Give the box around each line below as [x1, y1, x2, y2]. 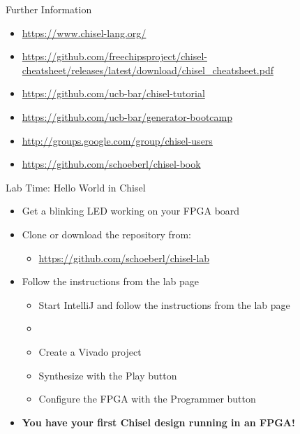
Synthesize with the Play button [38, 368, 177, 382]
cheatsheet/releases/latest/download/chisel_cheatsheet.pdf [22, 62, 273, 77]
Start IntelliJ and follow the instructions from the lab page [38, 297, 290, 312]
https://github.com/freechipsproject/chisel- [22, 49, 207, 64]
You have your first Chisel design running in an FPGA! [22, 414, 295, 429]
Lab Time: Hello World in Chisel [6, 180, 146, 194]
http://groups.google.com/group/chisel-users [22, 133, 213, 147]
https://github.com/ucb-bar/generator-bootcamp [22, 109, 233, 124]
